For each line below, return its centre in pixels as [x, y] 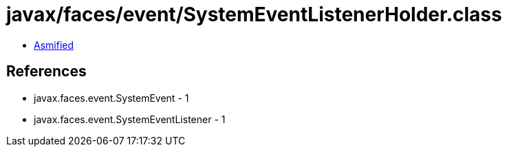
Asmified [54, 45]
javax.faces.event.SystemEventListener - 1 [130, 119]
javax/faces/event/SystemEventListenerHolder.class [254, 14]
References [46, 72]
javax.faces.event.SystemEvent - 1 [111, 98]
